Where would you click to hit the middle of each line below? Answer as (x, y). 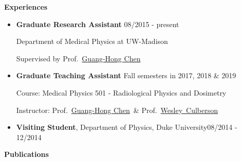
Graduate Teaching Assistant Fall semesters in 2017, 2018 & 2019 (126, 75)
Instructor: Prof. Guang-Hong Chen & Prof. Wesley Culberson (117, 110)
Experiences (26, 7)
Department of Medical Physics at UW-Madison (92, 41)
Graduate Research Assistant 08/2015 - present (98, 24)
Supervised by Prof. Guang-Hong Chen (78, 58)
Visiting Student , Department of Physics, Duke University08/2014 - (127, 127)
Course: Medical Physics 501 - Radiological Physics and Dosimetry (121, 92)
